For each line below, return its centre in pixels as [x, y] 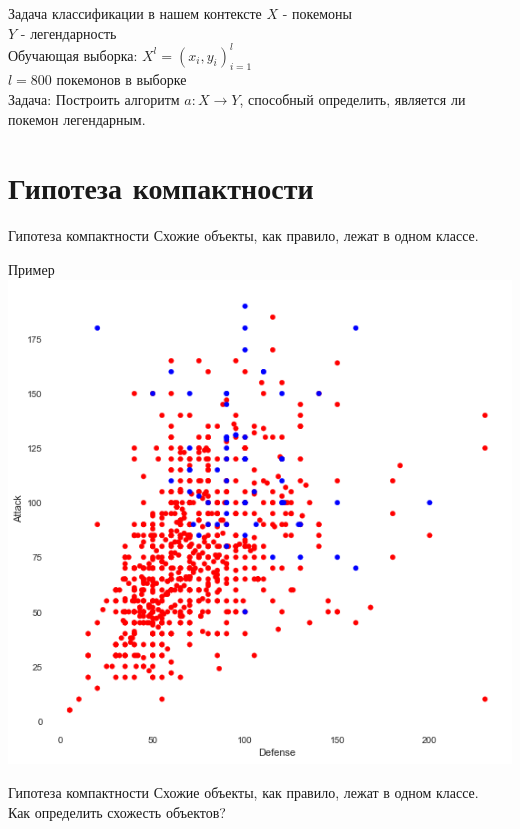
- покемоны [317, 13]
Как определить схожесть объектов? [117, 811]
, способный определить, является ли [352, 99]
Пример [31, 268]
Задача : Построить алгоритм [94, 99]
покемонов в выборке [121, 79]
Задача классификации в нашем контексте [135, 13]
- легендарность [68, 32]
